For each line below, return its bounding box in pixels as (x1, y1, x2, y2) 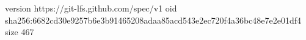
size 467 (5, 25, 34, 38)
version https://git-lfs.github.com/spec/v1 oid (5, 2, 177, 14)
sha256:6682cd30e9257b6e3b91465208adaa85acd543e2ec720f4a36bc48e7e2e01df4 (5, 13, 302, 26)
